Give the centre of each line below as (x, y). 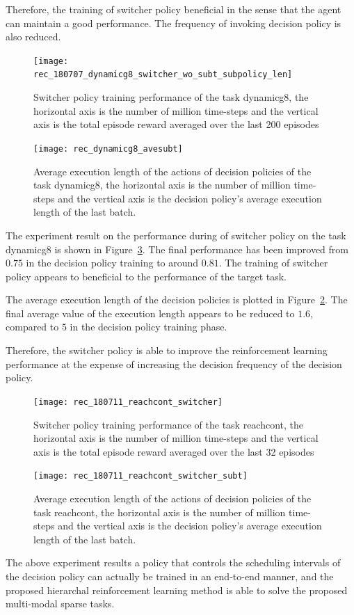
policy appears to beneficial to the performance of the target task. (146, 276)
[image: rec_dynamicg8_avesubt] (108, 149)
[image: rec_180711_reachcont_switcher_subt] (140, 476)
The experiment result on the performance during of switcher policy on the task (176, 235)
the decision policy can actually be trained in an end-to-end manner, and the (170, 576)
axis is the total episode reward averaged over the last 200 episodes (176, 124)
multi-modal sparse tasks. (60, 604)
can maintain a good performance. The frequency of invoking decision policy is (174, 23)
